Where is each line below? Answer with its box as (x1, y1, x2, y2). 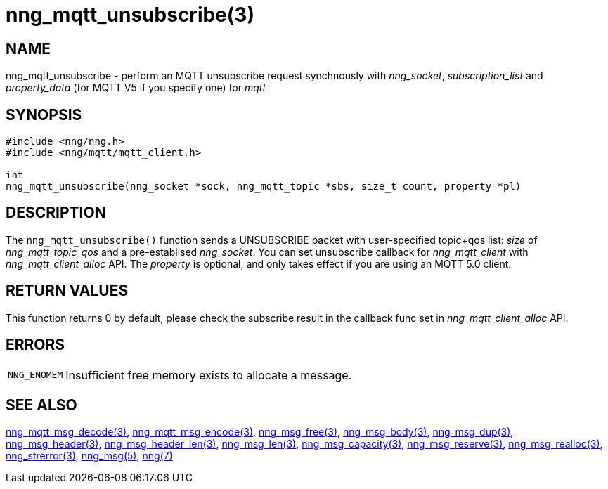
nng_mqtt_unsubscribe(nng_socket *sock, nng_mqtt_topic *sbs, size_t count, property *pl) (6, 181, 522, 193)
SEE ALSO (6, 396, 77, 414)
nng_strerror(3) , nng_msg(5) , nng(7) (6, 450, 173, 462)
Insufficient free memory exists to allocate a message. (65, 367, 352, 382)
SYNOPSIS (6, 105, 82, 124)
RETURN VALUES (6, 282, 129, 300)
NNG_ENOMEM (8, 370, 63, 381)
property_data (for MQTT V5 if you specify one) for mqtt (6, 81, 266, 94)
